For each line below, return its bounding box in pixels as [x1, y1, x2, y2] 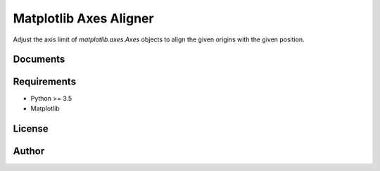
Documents [13, 53, 65, 65]
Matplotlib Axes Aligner [13, 11, 154, 26]
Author [13, 145, 45, 157]
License [13, 122, 49, 134]
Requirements [13, 76, 77, 88]
